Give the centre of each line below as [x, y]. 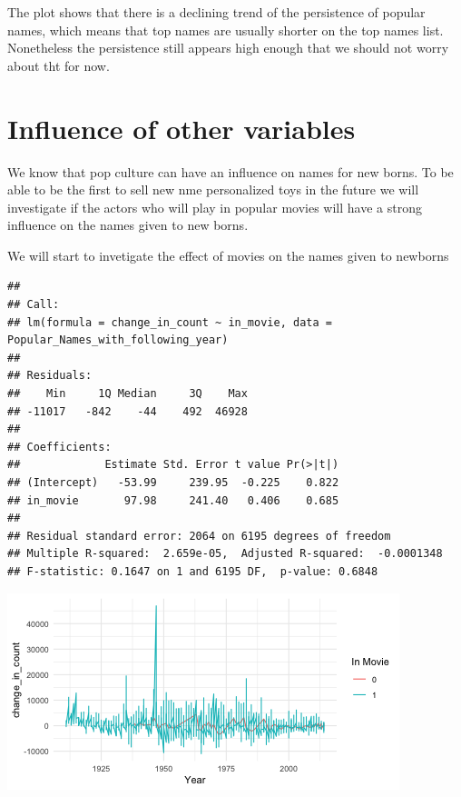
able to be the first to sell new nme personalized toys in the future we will [213, 189]
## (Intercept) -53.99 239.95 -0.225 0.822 [173, 483]
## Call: [34, 305]
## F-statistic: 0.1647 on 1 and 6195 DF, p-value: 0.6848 [193, 571]
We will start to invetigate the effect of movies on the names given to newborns [228, 255]
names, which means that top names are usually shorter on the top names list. [226, 30]
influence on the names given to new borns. [128, 225]
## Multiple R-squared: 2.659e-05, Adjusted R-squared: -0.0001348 [225, 554]
